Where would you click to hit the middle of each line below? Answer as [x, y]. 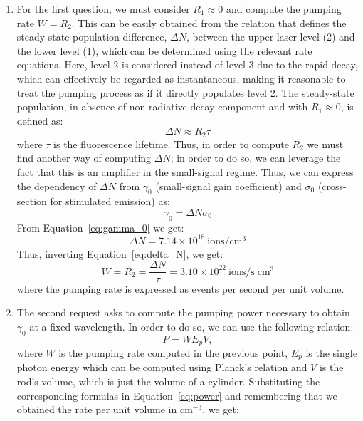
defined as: [40, 120]
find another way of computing [84, 158]
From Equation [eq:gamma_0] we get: [100, 227]
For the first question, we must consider [103, 9]
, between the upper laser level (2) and [270, 37]
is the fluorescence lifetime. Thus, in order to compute [171, 144]
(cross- [332, 186]
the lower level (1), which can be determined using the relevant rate [164, 50]
